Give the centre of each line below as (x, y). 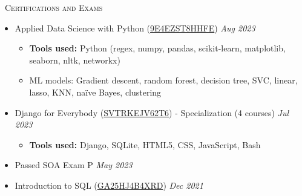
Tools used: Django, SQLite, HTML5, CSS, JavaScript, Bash (145, 144)
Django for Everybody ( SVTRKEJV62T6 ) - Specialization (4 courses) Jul (152, 112)
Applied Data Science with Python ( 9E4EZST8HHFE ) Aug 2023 (135, 28)
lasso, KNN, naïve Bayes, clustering (95, 92)
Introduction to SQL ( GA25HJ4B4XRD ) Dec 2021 (109, 185)
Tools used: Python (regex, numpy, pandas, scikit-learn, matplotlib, (157, 48)
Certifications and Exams (54, 7)
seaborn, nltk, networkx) (75, 60)
